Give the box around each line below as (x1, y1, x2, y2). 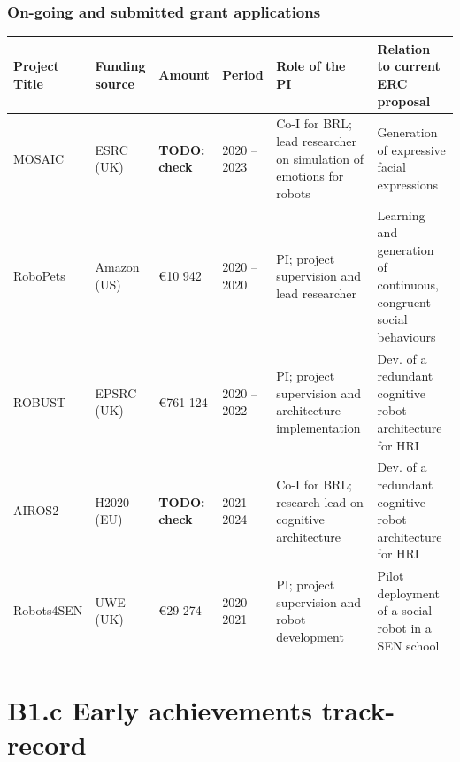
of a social (377, 601, 433, 620)
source (95, 73, 134, 92)
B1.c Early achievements (7, 691, 313, 727)
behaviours (377, 327, 436, 345)
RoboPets (13, 266, 65, 285)
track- (321, 691, 395, 727)
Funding (95, 57, 146, 75)
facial (377, 158, 406, 176)
